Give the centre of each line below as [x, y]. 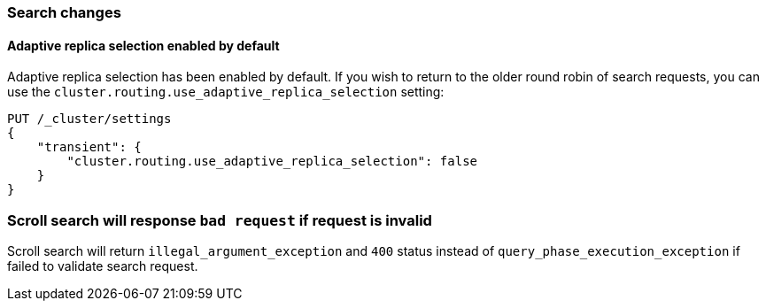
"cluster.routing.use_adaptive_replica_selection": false [272, 162]
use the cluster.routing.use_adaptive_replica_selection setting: [226, 92]
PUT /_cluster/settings [89, 119]
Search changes [64, 12]
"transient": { [89, 147]
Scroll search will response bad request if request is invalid [220, 220]
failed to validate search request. [103, 266]
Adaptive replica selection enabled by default [143, 45]
